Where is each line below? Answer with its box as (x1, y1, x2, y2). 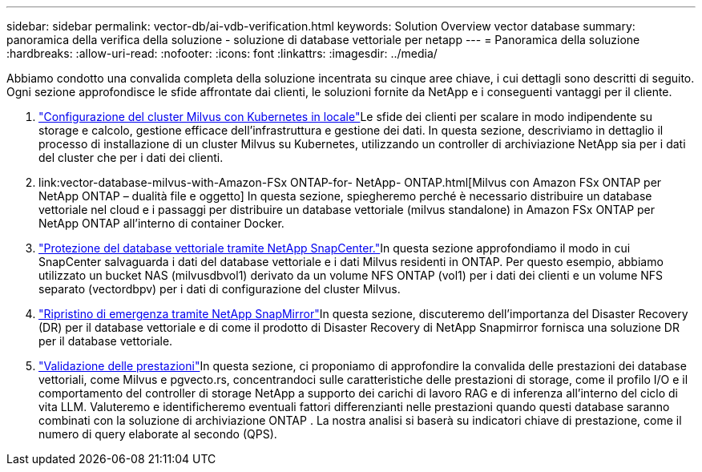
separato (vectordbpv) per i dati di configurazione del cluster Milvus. (38, 282, 401, 296)
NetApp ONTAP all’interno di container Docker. (38, 216, 284, 230)
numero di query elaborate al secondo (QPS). (38, 427, 277, 441)
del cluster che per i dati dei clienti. (38, 151, 224, 164)
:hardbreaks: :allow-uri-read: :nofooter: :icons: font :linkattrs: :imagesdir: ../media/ (6, 46, 438, 60)
